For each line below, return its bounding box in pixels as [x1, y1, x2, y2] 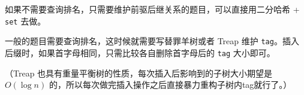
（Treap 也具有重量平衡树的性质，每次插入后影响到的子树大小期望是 [5, 66, 273, 79]
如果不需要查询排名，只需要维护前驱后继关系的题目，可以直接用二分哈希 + [5, 3, 300, 15]
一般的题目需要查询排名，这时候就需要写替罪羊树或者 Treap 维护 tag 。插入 [5, 35, 299, 47]
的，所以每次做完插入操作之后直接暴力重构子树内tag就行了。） [49, 78, 292, 91]
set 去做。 [5, 14, 46, 27]
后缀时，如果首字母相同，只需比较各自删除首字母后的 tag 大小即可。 [5, 46, 275, 59]
